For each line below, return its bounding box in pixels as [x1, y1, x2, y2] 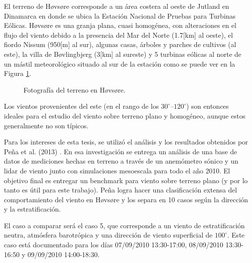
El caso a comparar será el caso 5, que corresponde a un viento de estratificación [4, 220, 245, 230]
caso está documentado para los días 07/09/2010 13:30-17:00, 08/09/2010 [4, 239, 224, 250]
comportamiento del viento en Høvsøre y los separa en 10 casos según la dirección [4, 194, 248, 204]
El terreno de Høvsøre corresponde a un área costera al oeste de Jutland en [4, 1, 229, 11]
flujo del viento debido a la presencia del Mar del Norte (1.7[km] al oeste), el [4, 29, 233, 40]
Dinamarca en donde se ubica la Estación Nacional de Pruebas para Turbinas [4, 10, 236, 21]
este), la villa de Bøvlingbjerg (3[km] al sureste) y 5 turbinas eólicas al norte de [4, 48, 242, 59]
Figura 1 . [4, 68, 31, 78]
